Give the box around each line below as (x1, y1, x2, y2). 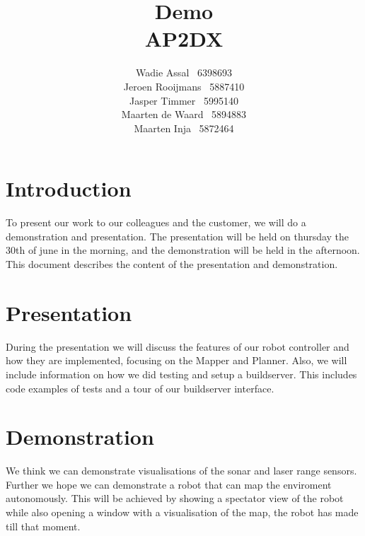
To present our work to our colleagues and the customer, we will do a (6, 215, 306, 230)
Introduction (6, 174, 132, 203)
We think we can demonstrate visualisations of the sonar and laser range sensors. (6, 463, 357, 478)
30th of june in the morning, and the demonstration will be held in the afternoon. (6, 243, 360, 257)
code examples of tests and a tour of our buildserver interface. (6, 380, 274, 395)
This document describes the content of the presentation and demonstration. (6, 257, 338, 271)
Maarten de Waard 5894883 (121, 107, 247, 122)
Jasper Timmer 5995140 (129, 93, 238, 107)
